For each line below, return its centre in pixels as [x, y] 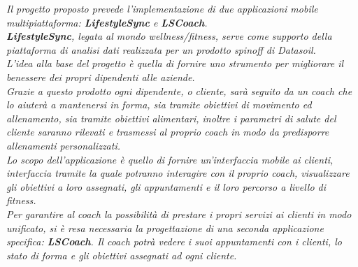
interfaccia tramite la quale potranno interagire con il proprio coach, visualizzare [178, 173]
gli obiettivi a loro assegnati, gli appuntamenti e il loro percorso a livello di [166, 186]
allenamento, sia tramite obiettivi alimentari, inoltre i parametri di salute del [171, 118]
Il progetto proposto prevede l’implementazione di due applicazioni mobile [162, 8]
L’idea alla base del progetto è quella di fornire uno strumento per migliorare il [175, 63]
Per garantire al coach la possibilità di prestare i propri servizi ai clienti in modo [179, 214]
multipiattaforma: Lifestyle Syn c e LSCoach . [107, 22]
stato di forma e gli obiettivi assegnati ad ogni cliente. [122, 255]
